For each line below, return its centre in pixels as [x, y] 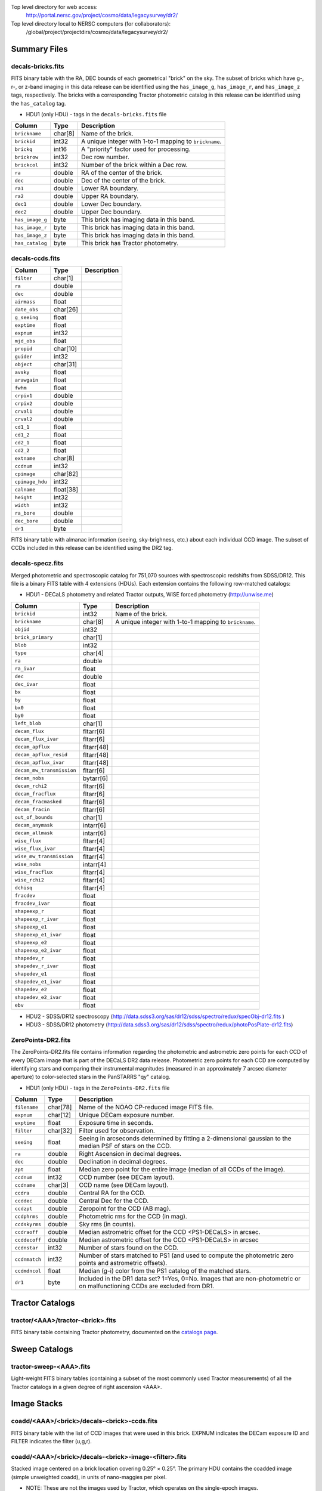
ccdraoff [27, 1232]
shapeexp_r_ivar [37, 919]
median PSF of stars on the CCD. [125, 1146]
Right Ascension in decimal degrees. [130, 1154]
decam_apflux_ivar [40, 762]
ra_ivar [25, 669]
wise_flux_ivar [35, 849]
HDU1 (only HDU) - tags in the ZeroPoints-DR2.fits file [98, 1088]
